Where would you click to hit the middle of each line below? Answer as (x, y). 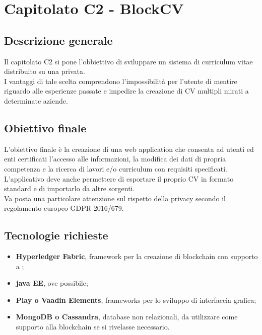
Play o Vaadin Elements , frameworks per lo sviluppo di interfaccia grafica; (136, 300)
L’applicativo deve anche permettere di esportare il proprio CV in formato (119, 178)
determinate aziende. (36, 100)
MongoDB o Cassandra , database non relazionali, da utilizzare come (127, 317)
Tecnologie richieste (56, 235)
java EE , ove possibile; (52, 283)
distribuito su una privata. (45, 71)
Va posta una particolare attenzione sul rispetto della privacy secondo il (115, 198)
